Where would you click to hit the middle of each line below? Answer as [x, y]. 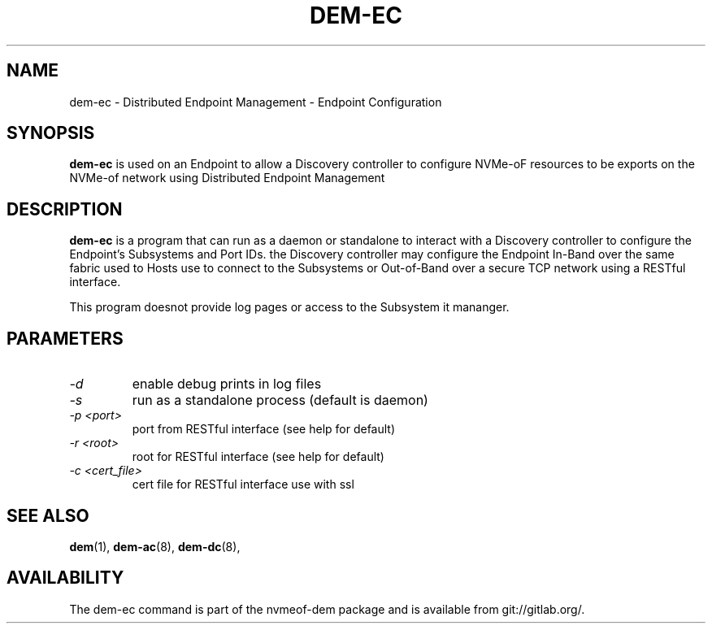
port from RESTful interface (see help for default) [264, 429]
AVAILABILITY [65, 578]
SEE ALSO [48, 515]
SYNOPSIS [51, 133]
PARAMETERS [65, 338]
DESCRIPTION [65, 209]
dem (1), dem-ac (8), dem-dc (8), [155, 546]
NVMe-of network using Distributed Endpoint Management [227, 178]
